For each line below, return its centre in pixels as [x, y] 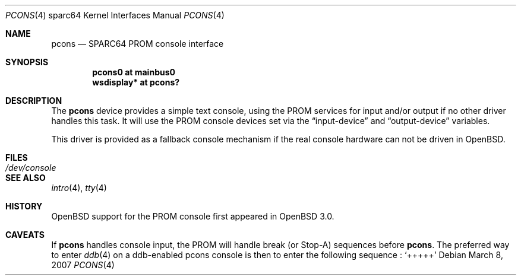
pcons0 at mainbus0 [134, 72]
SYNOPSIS [27, 62]
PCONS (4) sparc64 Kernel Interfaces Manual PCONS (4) [115, 15]
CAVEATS [25, 235]
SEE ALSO [26, 178]
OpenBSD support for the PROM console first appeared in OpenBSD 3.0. [193, 216]
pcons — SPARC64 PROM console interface [138, 44]
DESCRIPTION [34, 101]
